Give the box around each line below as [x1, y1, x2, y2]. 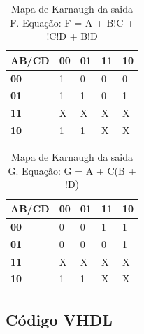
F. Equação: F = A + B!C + [10, 15, 134, 29]
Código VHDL [6, 308, 113, 330]
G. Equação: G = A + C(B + [8, 163, 136, 177]
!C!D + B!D [46, 29, 98, 43]
